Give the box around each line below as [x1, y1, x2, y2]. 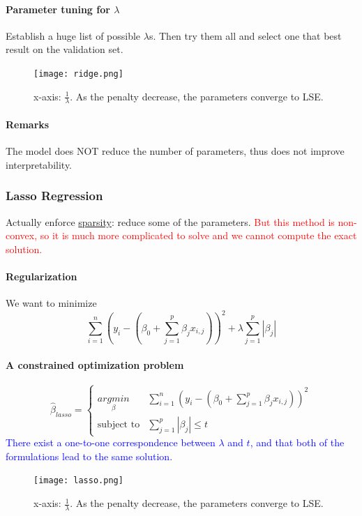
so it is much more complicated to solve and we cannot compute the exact [40, 228, 357, 243]
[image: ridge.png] [33, 68, 123, 79]
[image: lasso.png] [33, 476, 123, 486]
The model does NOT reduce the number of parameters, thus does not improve [6, 144, 345, 158]
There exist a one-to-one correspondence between [6, 435, 216, 450]
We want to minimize [6, 296, 97, 310]
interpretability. [6, 157, 73, 172]
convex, [6, 228, 38, 243]
